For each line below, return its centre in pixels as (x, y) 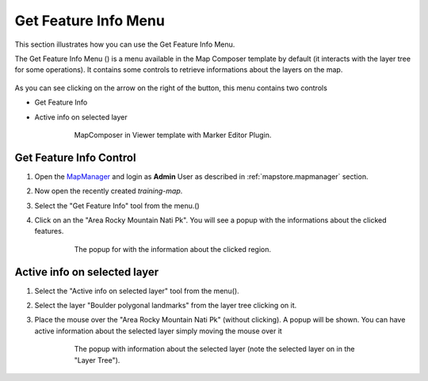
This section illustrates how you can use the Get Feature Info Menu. (125, 44)
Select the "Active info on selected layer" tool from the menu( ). (137, 291)
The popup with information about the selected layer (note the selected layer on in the (214, 349)
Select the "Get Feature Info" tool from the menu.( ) (117, 205)
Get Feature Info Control (75, 157)
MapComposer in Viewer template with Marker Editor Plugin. (173, 135)
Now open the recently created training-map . (109, 191)
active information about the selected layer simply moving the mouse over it (159, 331)
